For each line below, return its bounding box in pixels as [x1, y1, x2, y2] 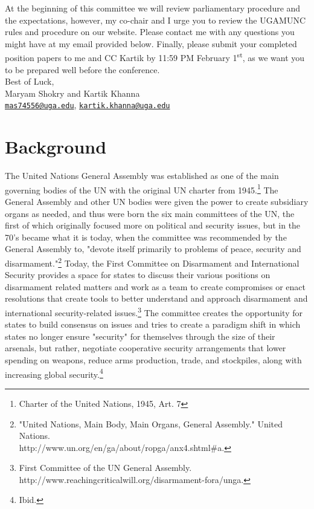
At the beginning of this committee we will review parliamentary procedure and [5, 2, 301, 14]
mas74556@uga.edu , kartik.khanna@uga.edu [5, 99, 170, 111]
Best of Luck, [5, 75, 54, 88]
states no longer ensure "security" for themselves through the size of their [5, 329, 275, 342]
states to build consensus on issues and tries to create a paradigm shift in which [5, 318, 301, 331]
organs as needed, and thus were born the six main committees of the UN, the [5, 207, 295, 219]
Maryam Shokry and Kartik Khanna [5, 86, 140, 99]
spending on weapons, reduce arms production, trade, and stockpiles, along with [5, 354, 302, 366]
